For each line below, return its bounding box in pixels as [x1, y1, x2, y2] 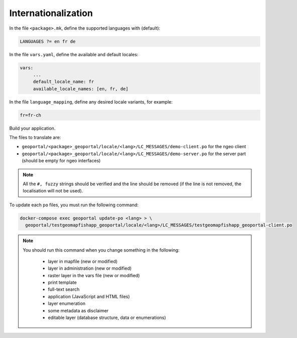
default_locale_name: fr [33, 79, 94, 85]
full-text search [48, 286, 80, 292]
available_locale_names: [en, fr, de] [33, 86, 129, 91]
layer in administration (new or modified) [48, 265, 132, 271]
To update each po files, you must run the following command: [9, 201, 139, 208]
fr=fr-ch [20, 112, 42, 118]
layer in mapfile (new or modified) [48, 258, 118, 264]
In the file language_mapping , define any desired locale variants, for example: [9, 98, 173, 105]
